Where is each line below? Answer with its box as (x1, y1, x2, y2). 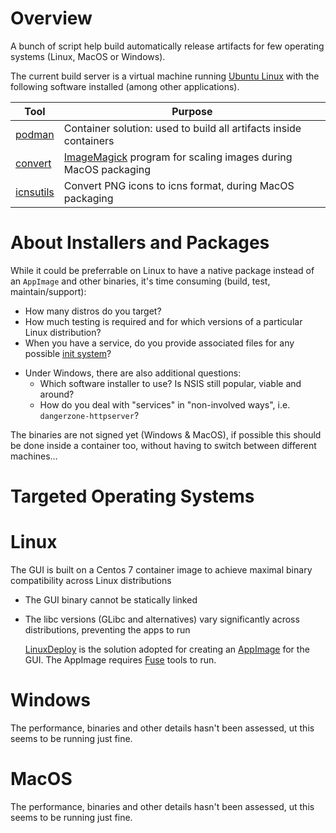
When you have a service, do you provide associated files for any (24, 337, 295, 349)
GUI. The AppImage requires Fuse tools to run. (24, 654, 217, 666)
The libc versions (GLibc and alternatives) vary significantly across (24, 613, 300, 625)
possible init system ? (24, 347, 112, 359)
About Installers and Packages (10, 232, 270, 254)
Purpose (171, 104, 213, 118)
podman (15, 127, 55, 141)
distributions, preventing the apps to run (24, 624, 191, 636)
